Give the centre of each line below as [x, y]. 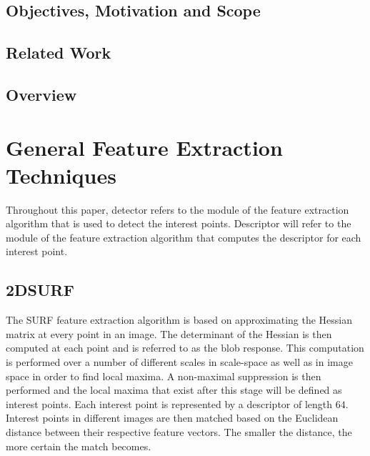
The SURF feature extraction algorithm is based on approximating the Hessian [179, 320]
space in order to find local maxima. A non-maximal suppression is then [164, 376]
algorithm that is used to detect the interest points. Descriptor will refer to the [179, 223]
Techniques [61, 175]
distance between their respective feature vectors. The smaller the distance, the [179, 431]
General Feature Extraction [144, 147]
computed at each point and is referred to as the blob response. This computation [185, 348]
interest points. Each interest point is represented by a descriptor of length [169, 403]
